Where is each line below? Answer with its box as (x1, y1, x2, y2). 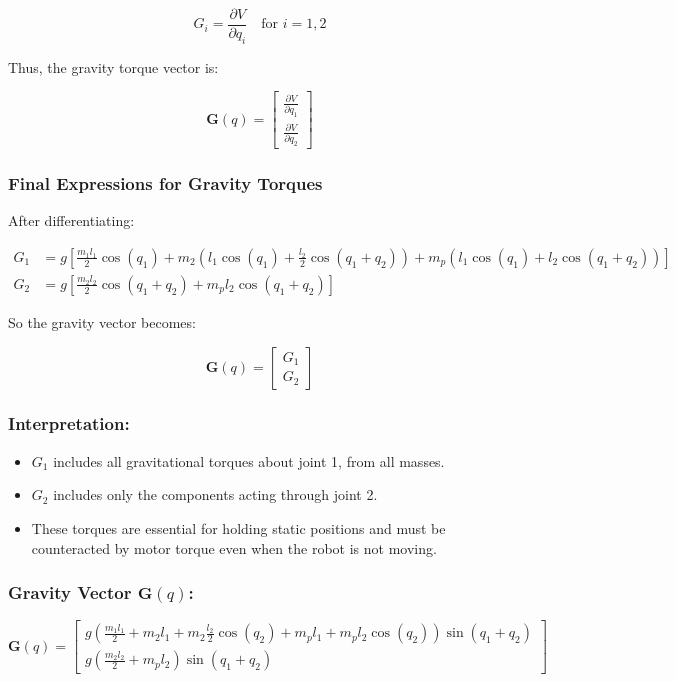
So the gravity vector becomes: (8, 311, 196, 332)
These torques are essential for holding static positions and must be (31, 517, 446, 538)
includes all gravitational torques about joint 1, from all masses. (53, 450, 445, 471)
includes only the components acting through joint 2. (53, 484, 378, 505)
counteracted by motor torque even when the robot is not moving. (31, 537, 437, 558)
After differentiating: (8, 210, 135, 231)
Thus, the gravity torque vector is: (8, 56, 219, 77)
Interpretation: (8, 411, 130, 436)
